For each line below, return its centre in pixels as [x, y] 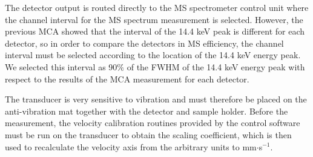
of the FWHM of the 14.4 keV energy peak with [216, 66]
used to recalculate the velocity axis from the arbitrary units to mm [131, 146]
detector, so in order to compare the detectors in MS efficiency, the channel [144, 43]
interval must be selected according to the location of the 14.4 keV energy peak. [153, 55]
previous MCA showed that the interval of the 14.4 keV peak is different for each [155, 31]
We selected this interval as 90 [61, 66]
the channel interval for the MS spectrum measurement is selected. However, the [154, 19]
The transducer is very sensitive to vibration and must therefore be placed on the [156, 99]
